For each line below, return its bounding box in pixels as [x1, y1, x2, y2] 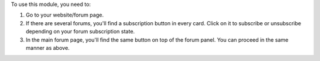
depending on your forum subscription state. [25, 28, 135, 35]
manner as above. [25, 44, 70, 51]
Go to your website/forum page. [25, 12, 104, 19]
